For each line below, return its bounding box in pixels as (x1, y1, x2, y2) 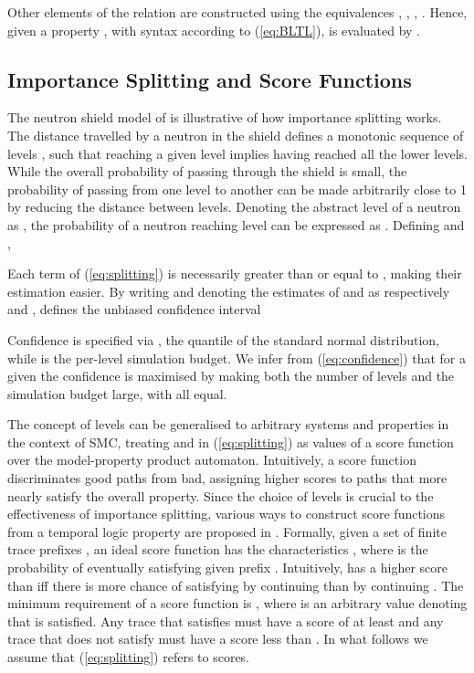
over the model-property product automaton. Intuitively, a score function (7, 450, 416, 469)
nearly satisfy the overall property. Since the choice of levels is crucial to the (7, 486, 434, 505)
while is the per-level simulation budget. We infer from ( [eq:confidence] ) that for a (7, 348, 467, 367)
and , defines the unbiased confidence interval (7, 300, 261, 319)
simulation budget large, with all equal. (7, 384, 227, 403)
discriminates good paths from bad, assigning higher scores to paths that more (7, 468, 448, 488)
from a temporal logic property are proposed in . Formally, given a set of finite (7, 521, 447, 541)
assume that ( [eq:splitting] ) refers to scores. (7, 647, 250, 667)
